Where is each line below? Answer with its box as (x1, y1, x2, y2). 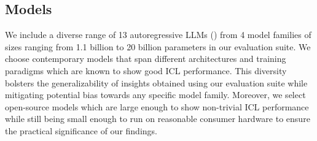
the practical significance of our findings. (5, 124, 157, 137)
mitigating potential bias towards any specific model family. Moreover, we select (5, 88, 306, 101)
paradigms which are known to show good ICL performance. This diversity (5, 64, 287, 77)
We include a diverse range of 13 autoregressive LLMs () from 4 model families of (5, 28, 311, 41)
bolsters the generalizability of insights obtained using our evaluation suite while (5, 76, 308, 89)
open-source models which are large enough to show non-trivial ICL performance (5, 100, 309, 113)
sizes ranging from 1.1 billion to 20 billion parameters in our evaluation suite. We (5, 40, 311, 53)
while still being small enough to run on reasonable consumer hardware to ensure (5, 112, 310, 125)
